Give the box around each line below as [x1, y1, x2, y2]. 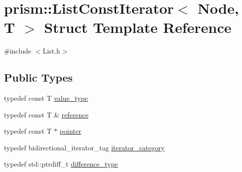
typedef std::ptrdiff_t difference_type [4, 159, 118, 169]
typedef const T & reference [4, 109, 88, 119]
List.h [42, 46, 60, 56]
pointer [59, 126, 81, 136]
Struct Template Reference [44, 17, 232, 37]
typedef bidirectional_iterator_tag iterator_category [4, 142, 165, 152]
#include [4, 46, 32, 56]
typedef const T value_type [4, 93, 88, 103]
